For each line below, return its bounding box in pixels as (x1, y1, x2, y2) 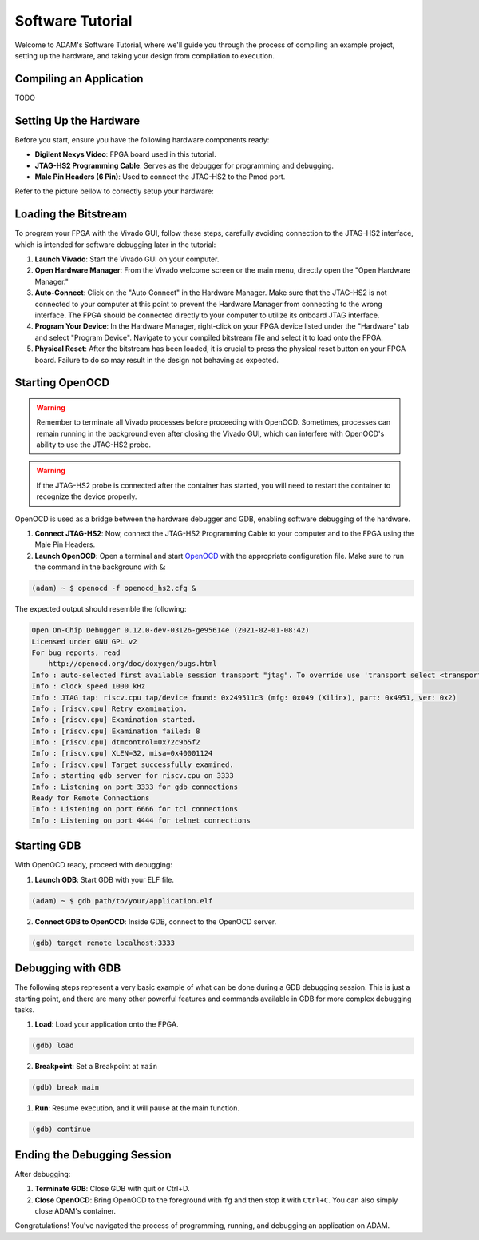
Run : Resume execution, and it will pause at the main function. (34, 1103, 239, 1113)
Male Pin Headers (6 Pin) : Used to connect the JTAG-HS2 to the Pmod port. (34, 172, 286, 181)
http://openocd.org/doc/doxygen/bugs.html (48, 660, 217, 668)
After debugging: (14, 1169, 71, 1178)
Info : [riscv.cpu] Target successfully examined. (31, 760, 235, 769)
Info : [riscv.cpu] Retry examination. (31, 704, 188, 713)
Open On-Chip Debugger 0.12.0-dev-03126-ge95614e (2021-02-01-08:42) (31, 626, 310, 635)
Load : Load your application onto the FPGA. (34, 1019, 179, 1029)
